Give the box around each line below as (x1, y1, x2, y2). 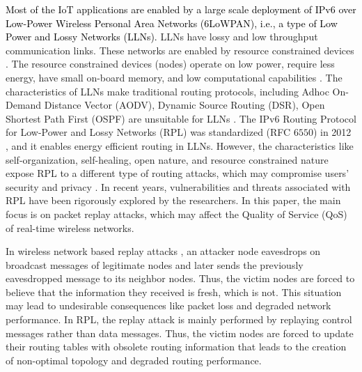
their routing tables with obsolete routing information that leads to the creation (6, 339, 347, 354)
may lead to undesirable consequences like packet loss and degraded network (6, 298, 331, 313)
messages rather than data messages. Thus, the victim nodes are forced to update (6, 325, 354, 340)
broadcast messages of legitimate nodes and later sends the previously (6, 257, 304, 272)
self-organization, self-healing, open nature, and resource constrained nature (6, 152, 329, 166)
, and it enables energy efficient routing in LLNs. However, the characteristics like (6, 138, 354, 153)
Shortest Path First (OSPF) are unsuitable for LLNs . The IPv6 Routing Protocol (6, 111, 356, 125)
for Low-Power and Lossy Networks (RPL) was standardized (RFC (6, 125, 291, 139)
